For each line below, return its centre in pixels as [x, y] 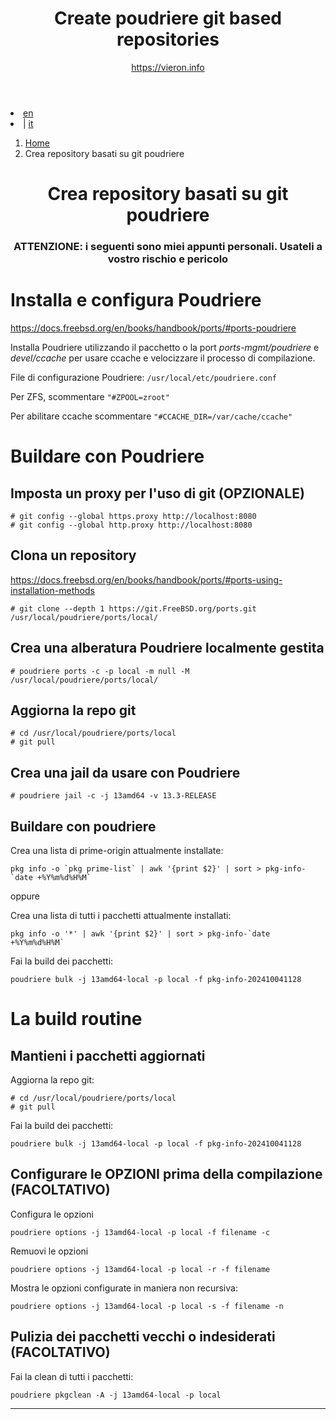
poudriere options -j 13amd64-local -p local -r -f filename [140, 1269]
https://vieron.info [168, 67]
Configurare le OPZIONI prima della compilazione [166, 1174]
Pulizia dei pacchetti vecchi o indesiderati [143, 1337]
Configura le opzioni [52, 1214]
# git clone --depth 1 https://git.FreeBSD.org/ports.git [133, 608]
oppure [25, 896]
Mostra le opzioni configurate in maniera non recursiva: [124, 1288]
